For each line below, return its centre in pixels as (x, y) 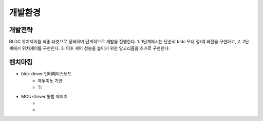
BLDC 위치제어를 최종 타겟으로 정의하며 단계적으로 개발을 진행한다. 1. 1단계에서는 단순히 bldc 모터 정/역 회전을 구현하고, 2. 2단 (129, 42)
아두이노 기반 (50, 81)
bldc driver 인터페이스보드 (46, 74)
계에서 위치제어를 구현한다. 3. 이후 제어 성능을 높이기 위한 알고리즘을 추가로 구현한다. (89, 48)
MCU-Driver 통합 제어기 (44, 96)
